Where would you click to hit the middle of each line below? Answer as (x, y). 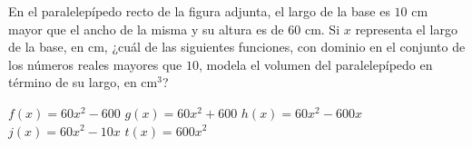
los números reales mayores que (95, 64)
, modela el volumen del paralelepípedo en (316, 64)
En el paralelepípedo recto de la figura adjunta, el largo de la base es (199, 11)
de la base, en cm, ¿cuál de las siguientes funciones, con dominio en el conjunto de (237, 47)
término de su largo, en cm (83, 82)
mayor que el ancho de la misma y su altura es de (146, 29)
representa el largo (406, 29)
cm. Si (322, 29)
